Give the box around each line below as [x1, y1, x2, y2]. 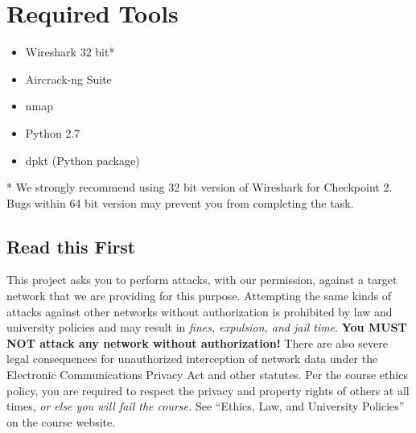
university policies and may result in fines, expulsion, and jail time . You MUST [6, 319, 407, 336]
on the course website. [6, 413, 116, 430]
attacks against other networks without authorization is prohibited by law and [6, 303, 393, 320]
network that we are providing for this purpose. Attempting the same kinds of [6, 287, 392, 304]
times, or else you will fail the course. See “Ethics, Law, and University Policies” [6, 398, 405, 414]
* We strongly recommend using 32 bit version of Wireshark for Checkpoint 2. [6, 179, 393, 196]
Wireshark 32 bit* [25, 43, 115, 60]
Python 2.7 [25, 124, 80, 141]
